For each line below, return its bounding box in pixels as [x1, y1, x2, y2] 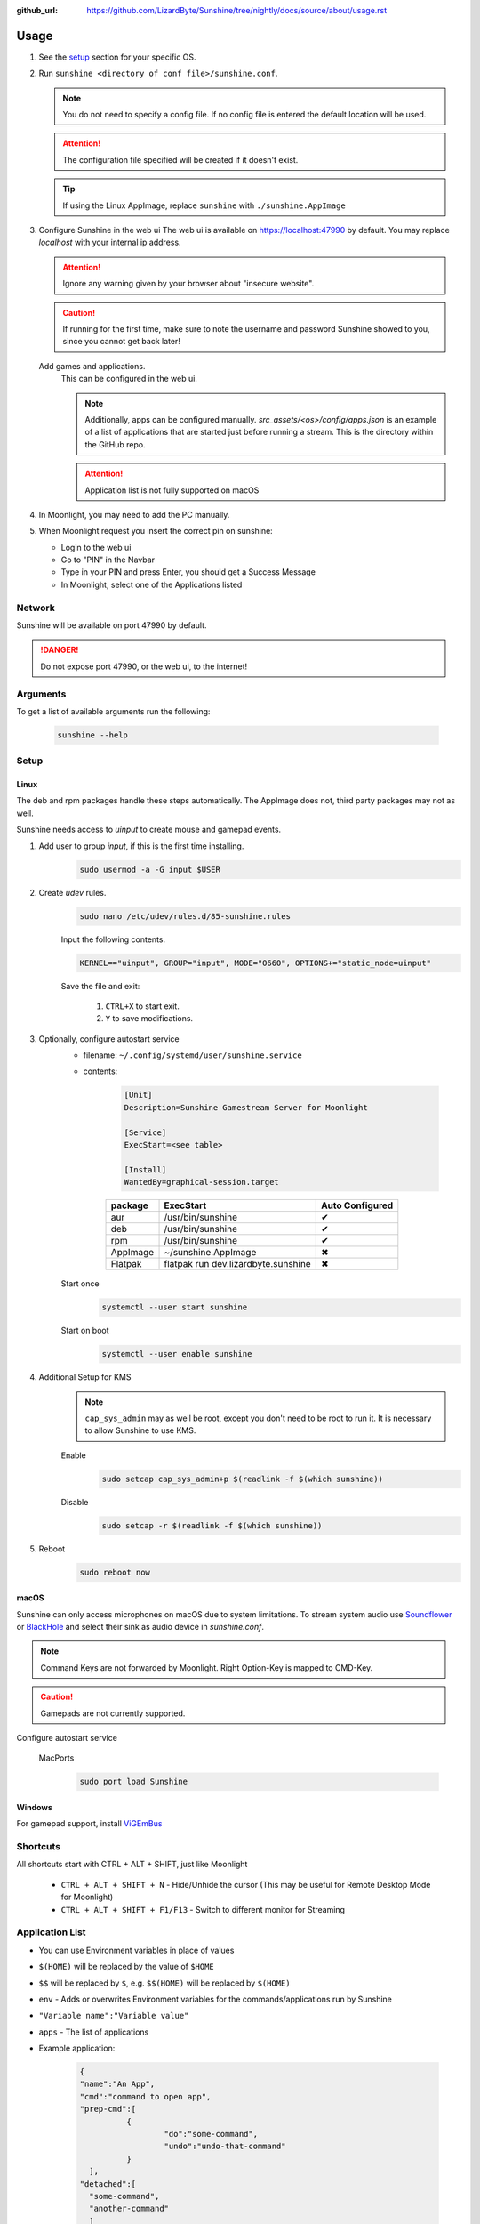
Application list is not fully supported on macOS [84, 485, 260, 496]
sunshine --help [57, 729, 129, 740]
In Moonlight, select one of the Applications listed [60, 579, 243, 590]
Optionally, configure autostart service [38, 1033, 180, 1044]
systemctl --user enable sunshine [101, 1349, 252, 1359]
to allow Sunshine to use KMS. [84, 1425, 196, 1436]
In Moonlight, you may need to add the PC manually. [38, 509, 230, 520]
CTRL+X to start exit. [105, 1001, 180, 1011]
